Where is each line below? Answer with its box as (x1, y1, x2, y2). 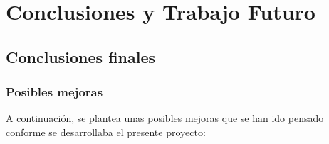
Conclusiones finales (6, 45, 156, 67)
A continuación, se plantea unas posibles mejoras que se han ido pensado (6, 111, 324, 126)
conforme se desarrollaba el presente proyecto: (6, 124, 206, 139)
